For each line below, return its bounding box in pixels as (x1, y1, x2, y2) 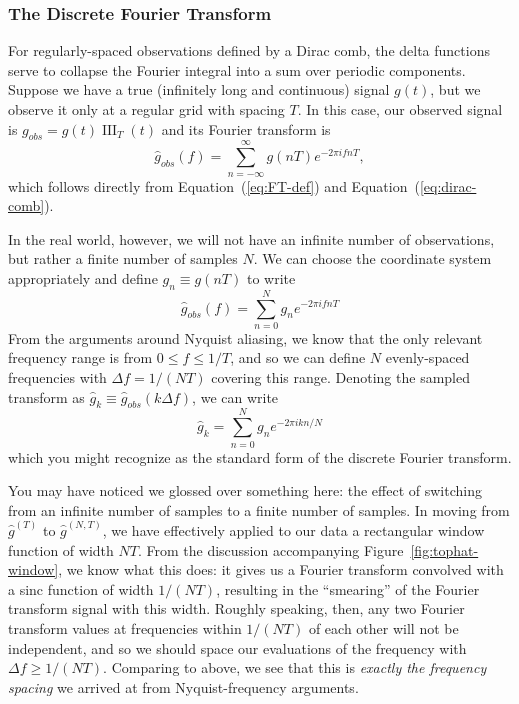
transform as (8, 386, 85, 407)
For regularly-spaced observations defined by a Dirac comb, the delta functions (8, 40, 490, 61)
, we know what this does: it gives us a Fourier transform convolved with (58, 559, 504, 580)
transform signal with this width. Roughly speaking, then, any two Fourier (8, 598, 465, 619)
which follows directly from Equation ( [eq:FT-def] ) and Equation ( (8, 175, 420, 196)
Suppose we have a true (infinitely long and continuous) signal (8, 79, 390, 100)
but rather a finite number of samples (8, 248, 238, 269)
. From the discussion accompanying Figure (137, 539, 404, 560)
